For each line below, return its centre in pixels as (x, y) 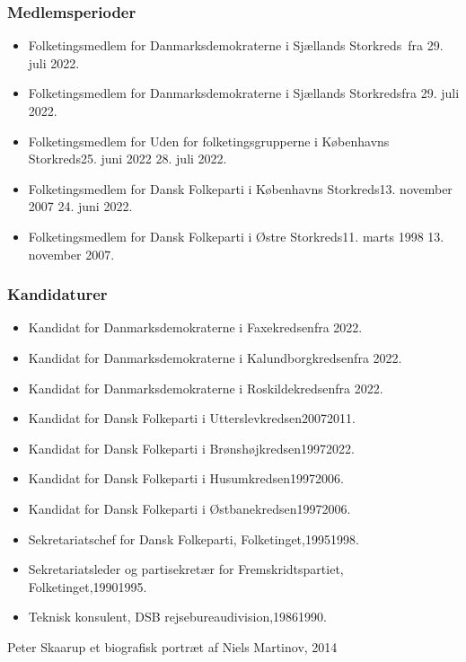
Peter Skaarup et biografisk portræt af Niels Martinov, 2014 (172, 646)
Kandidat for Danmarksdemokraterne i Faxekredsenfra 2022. (195, 327)
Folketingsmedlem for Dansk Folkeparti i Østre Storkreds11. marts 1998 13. (236, 236)
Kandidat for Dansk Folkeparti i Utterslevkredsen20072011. (192, 418)
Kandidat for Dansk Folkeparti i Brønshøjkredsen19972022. (191, 448)
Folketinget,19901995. (88, 586)
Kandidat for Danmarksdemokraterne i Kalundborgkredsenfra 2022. (215, 357)
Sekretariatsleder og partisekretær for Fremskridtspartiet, (186, 569)
